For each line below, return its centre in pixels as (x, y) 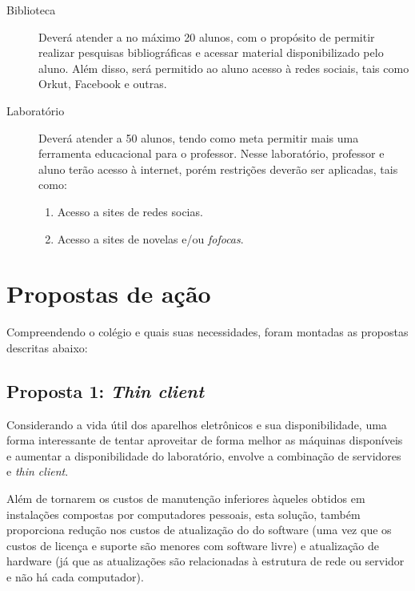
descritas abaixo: (47, 347)
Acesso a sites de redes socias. (130, 211)
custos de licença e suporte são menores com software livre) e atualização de (193, 545)
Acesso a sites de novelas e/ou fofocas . (150, 238)
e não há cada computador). (75, 576)
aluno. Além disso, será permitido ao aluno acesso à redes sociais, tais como (224, 68)
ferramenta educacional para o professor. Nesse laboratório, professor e (211, 153)
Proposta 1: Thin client (105, 390)
